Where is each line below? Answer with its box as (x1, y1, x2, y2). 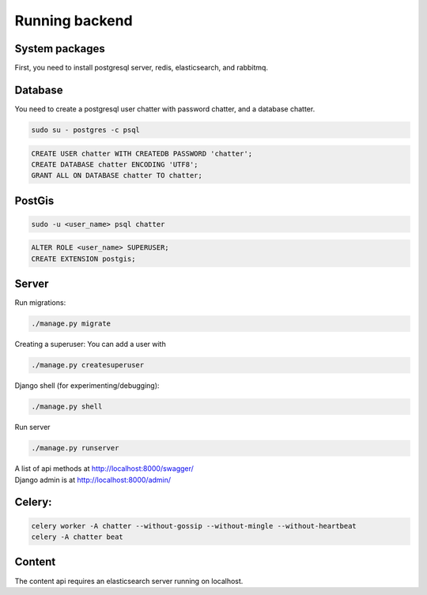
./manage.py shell (31, 402, 103, 411)
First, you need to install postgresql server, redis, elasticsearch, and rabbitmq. (14, 63, 269, 73)
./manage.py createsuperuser (31, 360, 145, 370)
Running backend (14, 12, 134, 29)
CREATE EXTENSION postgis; (31, 254, 136, 263)
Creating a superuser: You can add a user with (14, 340, 166, 349)
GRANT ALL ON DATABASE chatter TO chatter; (31, 171, 203, 180)
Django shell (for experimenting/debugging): (14, 381, 160, 390)
